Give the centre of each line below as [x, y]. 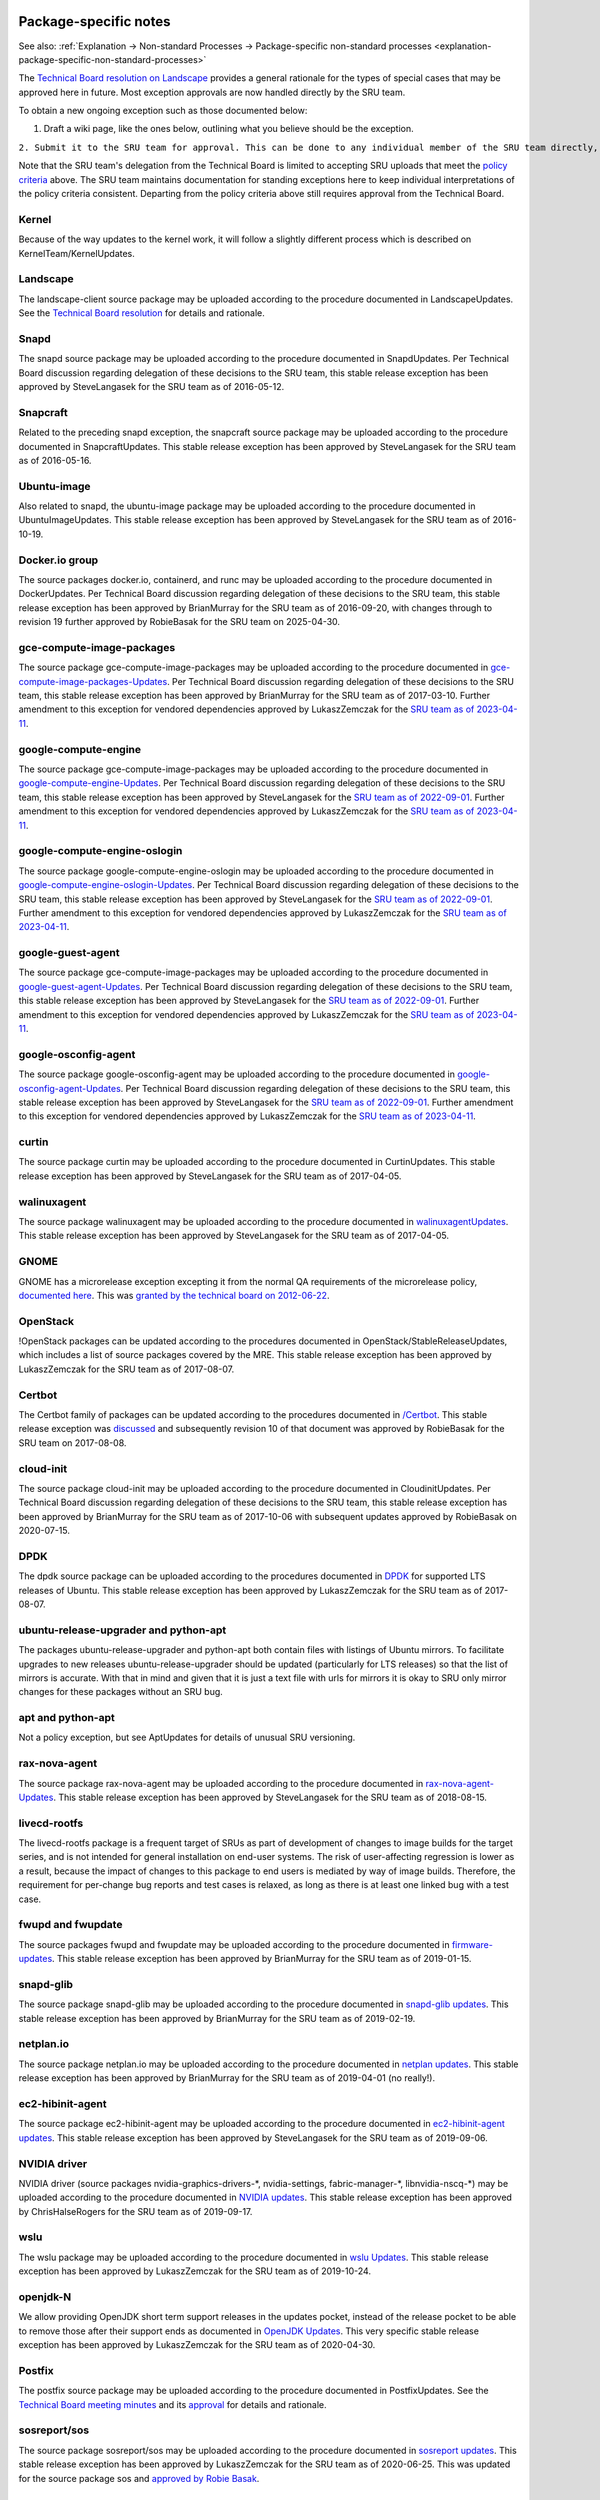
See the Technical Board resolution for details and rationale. [141, 313]
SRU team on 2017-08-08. [72, 1442]
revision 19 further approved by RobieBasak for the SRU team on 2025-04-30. [179, 622]
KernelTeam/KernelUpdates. [76, 253]
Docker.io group [58, 560]
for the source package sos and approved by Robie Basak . [139, 2478]
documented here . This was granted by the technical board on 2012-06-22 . [174, 1295]
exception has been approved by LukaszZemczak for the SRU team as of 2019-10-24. [195, 2271]
